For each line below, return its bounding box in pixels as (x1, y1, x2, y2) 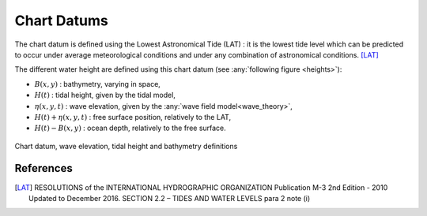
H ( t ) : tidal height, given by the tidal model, (34, 91, 176, 100)
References (14, 162, 73, 175)
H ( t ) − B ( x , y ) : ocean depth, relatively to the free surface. (34, 123, 227, 133)
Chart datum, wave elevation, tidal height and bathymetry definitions (14, 141, 238, 151)
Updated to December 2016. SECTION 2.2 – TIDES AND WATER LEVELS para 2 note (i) (28, 193, 311, 203)
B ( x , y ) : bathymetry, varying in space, (34, 79, 161, 88)
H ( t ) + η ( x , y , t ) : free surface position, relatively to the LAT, (34, 112, 232, 121)
